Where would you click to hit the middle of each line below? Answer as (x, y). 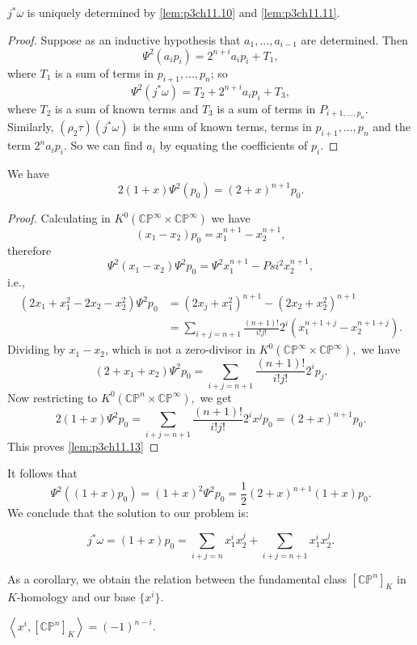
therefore (29, 250)
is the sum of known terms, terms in (222, 127)
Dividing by (36, 349)
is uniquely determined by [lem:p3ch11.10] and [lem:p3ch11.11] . (183, 12)
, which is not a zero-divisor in (180, 349)
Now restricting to (53, 397)
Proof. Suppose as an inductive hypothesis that (124, 39)
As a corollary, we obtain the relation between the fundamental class (177, 578)
